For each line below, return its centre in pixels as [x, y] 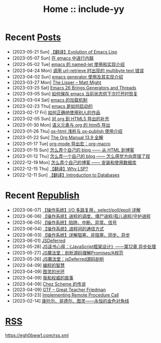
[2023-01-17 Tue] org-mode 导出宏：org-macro [61, 143]
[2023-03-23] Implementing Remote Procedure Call [66, 295]
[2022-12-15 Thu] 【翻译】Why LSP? [50, 168]
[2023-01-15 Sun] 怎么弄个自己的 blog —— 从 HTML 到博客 [73, 150]
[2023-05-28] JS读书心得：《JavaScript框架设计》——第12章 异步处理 [84, 246]
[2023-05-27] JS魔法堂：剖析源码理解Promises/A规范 [68, 252]
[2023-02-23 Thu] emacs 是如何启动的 [53, 106]
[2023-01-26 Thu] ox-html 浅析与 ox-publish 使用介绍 [68, 131]
